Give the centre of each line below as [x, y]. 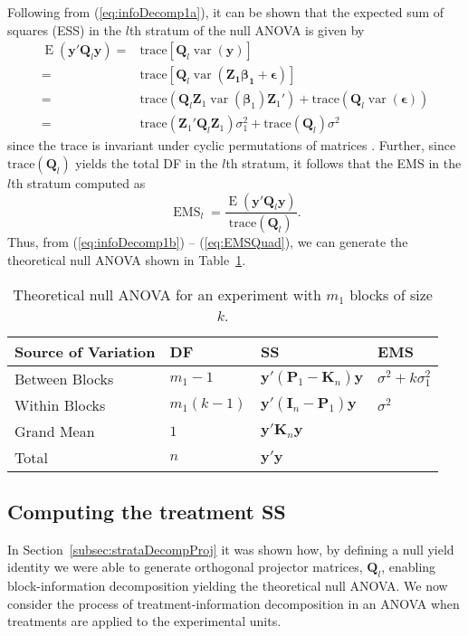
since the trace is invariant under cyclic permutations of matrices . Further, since [232, 145]
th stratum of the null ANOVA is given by [247, 29]
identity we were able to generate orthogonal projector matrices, [185, 567]
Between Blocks [64, 378]
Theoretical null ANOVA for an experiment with [167, 294]
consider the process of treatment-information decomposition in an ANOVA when [234, 603]
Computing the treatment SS [147, 511]
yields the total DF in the [147, 162]
